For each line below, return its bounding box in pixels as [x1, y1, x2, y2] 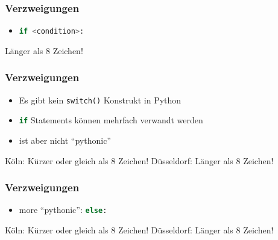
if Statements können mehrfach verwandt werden [19, 114, 203, 126]
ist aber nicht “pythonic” [19, 134, 111, 146]
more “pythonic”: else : [19, 203, 107, 216]
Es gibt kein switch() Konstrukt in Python [19, 93, 182, 106]
